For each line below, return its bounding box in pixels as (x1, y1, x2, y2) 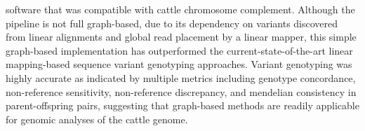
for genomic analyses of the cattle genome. (6, 111, 188, 126)
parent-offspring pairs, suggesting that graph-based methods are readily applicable (6, 98, 359, 113)
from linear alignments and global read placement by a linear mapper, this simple (6, 29, 357, 44)
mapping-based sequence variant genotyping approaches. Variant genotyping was (6, 57, 352, 71)
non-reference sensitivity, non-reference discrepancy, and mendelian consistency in (6, 84, 357, 99)
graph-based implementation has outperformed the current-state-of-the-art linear (6, 43, 353, 57)
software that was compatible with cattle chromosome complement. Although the (6, 2, 355, 16)
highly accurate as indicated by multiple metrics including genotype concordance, (6, 70, 356, 85)
